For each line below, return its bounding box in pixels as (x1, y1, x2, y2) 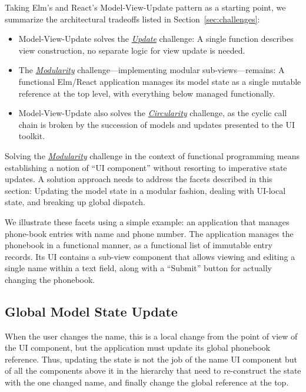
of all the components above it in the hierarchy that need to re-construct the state (5, 364, 301, 377)
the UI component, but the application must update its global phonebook (5, 341, 270, 354)
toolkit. (18, 130, 45, 142)
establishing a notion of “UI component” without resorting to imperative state (5, 161, 287, 173)
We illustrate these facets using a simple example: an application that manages (5, 215, 290, 228)
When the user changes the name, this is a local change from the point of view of (5, 330, 298, 342)
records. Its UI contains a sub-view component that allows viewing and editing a (5, 250, 295, 262)
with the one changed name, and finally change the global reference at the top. (5, 376, 289, 388)
